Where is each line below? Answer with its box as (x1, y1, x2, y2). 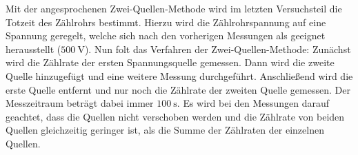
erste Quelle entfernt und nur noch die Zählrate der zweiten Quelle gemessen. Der (6, 82, 350, 96)
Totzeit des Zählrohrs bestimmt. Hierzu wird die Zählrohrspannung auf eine (6, 14, 326, 29)
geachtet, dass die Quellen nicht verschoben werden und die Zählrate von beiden (6, 109, 345, 123)
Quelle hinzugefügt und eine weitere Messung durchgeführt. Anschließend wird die (6, 68, 353, 83)
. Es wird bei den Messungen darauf (177, 96, 330, 110)
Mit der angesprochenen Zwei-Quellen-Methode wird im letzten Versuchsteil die (6, 1, 342, 15)
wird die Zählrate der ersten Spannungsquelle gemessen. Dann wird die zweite (6, 55, 335, 70)
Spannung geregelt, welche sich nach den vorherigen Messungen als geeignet (6, 28, 326, 43)
